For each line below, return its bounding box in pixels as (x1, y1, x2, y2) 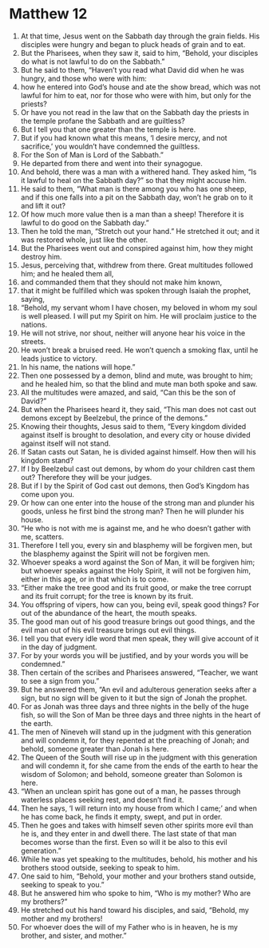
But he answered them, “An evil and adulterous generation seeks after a (20, 684, 257, 694)
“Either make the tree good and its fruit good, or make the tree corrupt (20, 582, 252, 592)
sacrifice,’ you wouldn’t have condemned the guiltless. (20, 141, 200, 151)
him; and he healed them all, (20, 268, 114, 278)
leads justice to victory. (20, 353, 98, 363)
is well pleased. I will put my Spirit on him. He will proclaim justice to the (20, 311, 257, 320)
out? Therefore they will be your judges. (20, 472, 152, 482)
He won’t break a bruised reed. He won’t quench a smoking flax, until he (20, 345, 259, 355)
